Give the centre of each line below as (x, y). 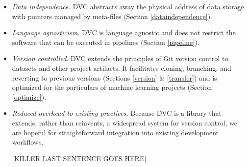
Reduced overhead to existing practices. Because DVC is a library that (117, 113)
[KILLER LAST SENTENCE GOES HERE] (79, 158)
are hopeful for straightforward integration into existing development (115, 132)
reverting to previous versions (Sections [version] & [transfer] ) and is (114, 77)
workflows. (28, 142)
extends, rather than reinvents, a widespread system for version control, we (125, 122)
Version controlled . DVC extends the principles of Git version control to (120, 58)
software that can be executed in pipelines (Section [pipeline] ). (106, 42)
